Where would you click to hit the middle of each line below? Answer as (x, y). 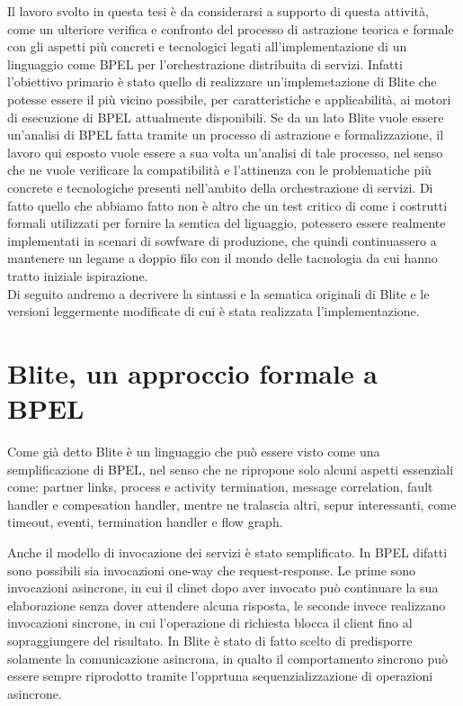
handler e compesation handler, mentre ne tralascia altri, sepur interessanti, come (232, 504)
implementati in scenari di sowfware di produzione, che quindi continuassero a (222, 240)
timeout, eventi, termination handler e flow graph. (145, 522)
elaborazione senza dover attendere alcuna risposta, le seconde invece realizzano (227, 605)
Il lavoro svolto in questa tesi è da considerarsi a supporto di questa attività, (218, 11)
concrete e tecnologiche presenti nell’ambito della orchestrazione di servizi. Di (220, 187)
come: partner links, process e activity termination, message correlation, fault (220, 487)
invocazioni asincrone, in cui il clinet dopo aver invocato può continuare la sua (223, 588)
